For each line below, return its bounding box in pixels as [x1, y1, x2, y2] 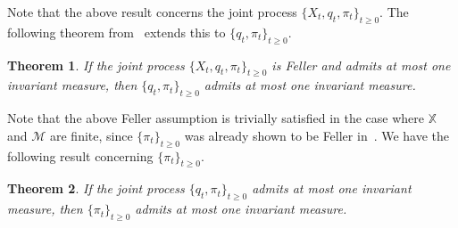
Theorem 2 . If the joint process [7, 179, 185, 198]
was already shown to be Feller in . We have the [184, 126, 450, 144]
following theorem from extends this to [7, 22, 226, 41]
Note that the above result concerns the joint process [7, 3, 297, 20]
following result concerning [7, 146, 154, 165]
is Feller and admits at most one [271, 55, 451, 74]
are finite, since [49, 126, 133, 144]
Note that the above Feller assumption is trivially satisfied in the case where [7, 109, 425, 127]
